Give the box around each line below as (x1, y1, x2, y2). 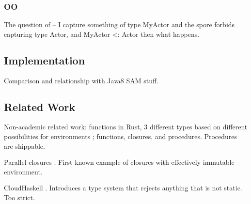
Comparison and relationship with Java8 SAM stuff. (4, 75, 159, 85)
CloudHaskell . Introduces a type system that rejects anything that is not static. (4, 183, 242, 193)
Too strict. (4, 192, 35, 202)
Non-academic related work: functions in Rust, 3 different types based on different (4, 122, 248, 132)
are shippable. (4, 141, 45, 151)
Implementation (4, 52, 85, 67)
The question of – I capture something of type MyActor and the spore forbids (4, 19, 235, 30)
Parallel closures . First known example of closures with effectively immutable (4, 157, 235, 167)
